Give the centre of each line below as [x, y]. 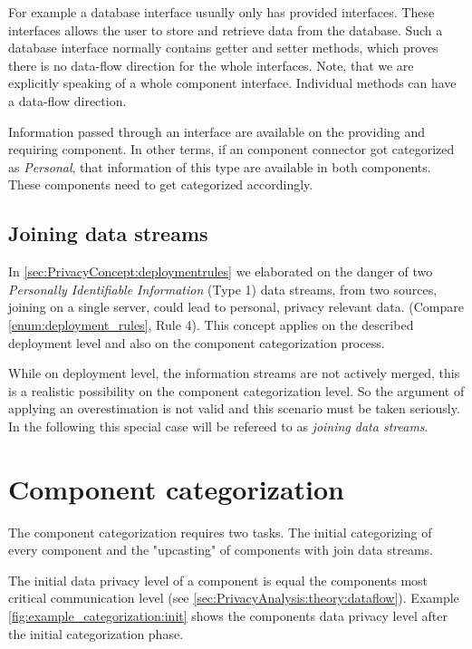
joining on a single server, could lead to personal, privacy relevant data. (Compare [236, 307]
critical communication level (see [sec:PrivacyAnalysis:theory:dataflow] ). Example [234, 598]
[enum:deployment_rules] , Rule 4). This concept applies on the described [211, 324]
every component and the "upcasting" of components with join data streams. [221, 550]
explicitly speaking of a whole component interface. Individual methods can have [232, 83]
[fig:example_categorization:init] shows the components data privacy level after [228, 615]
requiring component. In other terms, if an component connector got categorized [231, 149]
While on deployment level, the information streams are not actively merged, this [234, 373]
